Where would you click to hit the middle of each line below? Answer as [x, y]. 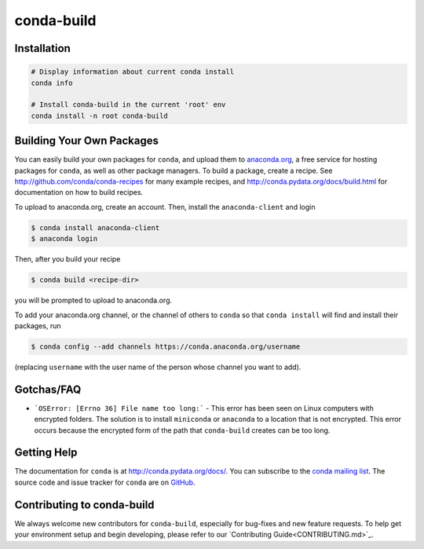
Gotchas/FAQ [48, 389]
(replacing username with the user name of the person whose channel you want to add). [158, 367]
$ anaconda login [64, 239]
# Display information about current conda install [133, 72]
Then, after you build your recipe [68, 259]
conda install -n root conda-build [99, 115]
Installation [42, 48]
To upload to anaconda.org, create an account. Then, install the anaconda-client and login [165, 207]
